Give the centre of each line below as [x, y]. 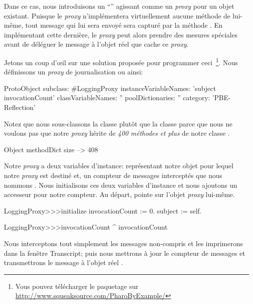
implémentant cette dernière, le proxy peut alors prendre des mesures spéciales [121, 34]
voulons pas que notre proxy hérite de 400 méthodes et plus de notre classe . [117, 133]
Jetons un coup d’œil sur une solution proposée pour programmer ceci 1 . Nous [121, 61]
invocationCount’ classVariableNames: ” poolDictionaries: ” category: [107, 98]
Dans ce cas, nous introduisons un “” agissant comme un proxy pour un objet [119, 6]
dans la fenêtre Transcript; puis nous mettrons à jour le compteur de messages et [125, 253]
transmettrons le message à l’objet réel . [63, 262]
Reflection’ [20, 107]
